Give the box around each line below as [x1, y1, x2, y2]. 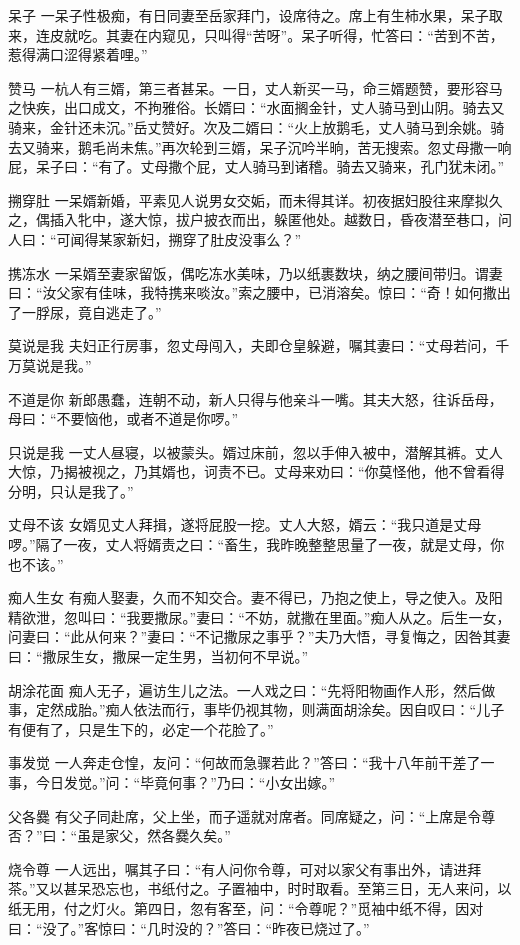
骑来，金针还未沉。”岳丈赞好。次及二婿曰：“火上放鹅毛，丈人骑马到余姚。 [8, 116, 491, 137]
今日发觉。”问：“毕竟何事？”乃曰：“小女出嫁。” [35, 772, 336, 792]
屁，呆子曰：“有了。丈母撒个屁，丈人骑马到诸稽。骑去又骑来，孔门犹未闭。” [8, 156, 505, 177]
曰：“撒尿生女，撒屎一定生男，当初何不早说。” [8, 646, 309, 667]
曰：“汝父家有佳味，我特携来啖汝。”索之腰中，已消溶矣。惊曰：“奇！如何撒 [8, 282, 497, 303]
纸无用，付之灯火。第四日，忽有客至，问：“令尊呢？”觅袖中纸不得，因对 [8, 897, 484, 918]
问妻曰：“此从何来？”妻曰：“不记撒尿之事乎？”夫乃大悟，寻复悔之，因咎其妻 [8, 626, 511, 647]
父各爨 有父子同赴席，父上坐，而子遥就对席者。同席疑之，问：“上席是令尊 [8, 805, 496, 826]
